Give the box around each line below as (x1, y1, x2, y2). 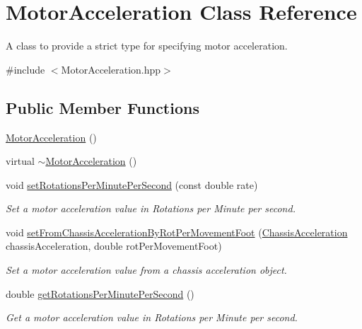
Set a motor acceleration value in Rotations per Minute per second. (6, 201, 296, 216)
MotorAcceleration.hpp (61, 62, 161, 76)
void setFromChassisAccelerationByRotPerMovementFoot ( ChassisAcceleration (6, 224, 348, 239)
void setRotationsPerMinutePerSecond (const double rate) (6, 177, 258, 192)
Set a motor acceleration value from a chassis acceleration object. (6, 262, 287, 277)
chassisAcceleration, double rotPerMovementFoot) (6, 238, 222, 253)
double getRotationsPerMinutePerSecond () (6, 286, 194, 301)
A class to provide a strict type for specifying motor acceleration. (6, 38, 288, 53)
